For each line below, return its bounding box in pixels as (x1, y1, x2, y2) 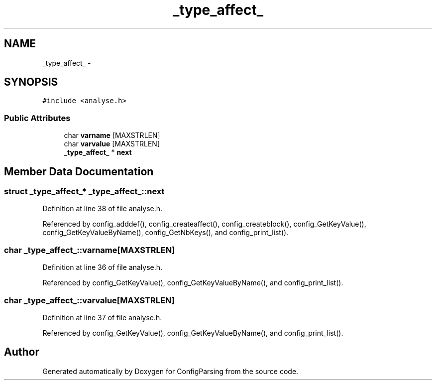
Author (4, 346, 39, 359)
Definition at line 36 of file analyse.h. (42, 263, 163, 272)
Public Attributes (4, 113, 71, 123)
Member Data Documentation (4, 165, 154, 178)
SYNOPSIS (4, 76, 58, 89)
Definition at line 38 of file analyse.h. (42, 204, 163, 213)
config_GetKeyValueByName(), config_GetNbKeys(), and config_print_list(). (42, 228, 289, 237)
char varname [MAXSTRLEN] (64, 131, 160, 140)
